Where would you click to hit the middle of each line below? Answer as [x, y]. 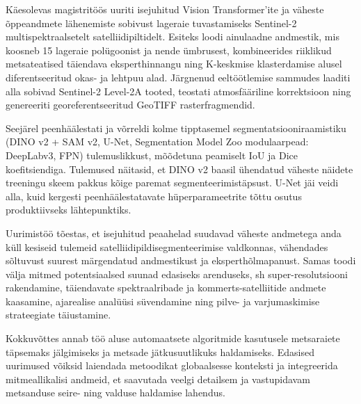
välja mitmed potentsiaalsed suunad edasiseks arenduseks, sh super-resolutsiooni [177, 274]
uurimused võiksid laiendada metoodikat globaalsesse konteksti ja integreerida [172, 365]
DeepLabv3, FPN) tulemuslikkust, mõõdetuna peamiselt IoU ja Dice [152, 155]
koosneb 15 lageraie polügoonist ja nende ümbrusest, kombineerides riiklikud [169, 50]
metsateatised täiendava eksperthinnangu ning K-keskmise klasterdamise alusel [174, 64]
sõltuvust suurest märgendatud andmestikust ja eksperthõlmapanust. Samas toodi [181, 260]
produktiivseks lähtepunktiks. [69, 210]
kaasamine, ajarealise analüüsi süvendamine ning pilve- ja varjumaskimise [163, 301]
